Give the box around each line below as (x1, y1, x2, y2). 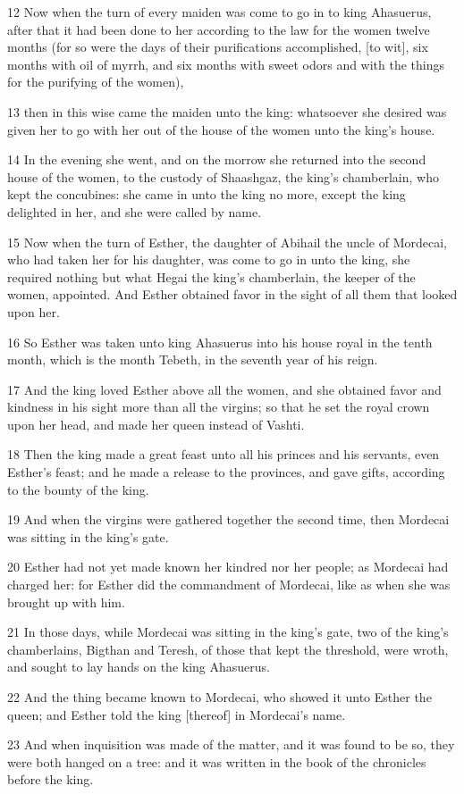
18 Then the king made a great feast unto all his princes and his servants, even (7, 445, 440, 464)
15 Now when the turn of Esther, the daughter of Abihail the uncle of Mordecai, (7, 232, 448, 251)
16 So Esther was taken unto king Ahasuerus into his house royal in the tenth (7, 332, 433, 351)
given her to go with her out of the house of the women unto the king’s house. (7, 120, 435, 138)
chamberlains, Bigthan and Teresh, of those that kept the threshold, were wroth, (7, 639, 449, 658)
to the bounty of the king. (7, 480, 149, 498)
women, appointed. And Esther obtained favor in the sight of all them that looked (7, 285, 458, 304)
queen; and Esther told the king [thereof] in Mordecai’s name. (7, 705, 346, 723)
